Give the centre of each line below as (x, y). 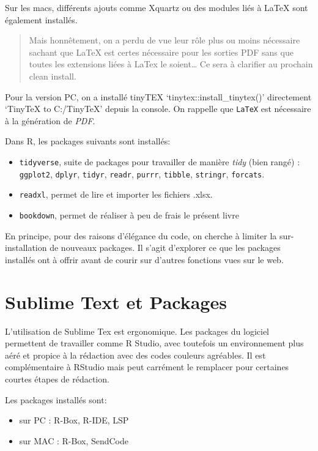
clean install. (53, 76)
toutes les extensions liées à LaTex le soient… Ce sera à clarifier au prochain (171, 64)
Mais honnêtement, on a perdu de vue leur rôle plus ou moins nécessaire (165, 40)
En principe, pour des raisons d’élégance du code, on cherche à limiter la (141, 235)
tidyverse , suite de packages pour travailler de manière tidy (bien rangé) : (160, 162)
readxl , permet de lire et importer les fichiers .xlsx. (116, 194)
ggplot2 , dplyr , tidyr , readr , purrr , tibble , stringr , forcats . (142, 173)
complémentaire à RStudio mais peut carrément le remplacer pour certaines (147, 367)
